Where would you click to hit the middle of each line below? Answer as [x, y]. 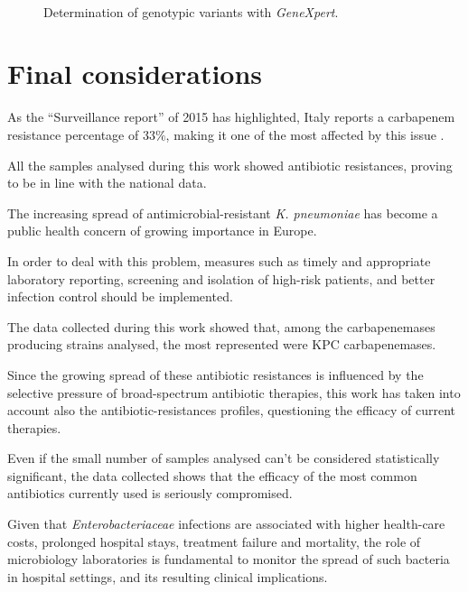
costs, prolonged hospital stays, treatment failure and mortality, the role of [214, 541]
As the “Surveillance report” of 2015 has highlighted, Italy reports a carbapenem [231, 117]
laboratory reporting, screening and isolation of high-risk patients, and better [221, 278]
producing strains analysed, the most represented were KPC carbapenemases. [222, 344]
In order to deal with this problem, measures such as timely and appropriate [219, 260]
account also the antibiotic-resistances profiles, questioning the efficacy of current [232, 410]
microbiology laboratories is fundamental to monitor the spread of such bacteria [229, 559]
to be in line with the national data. [107, 183]
